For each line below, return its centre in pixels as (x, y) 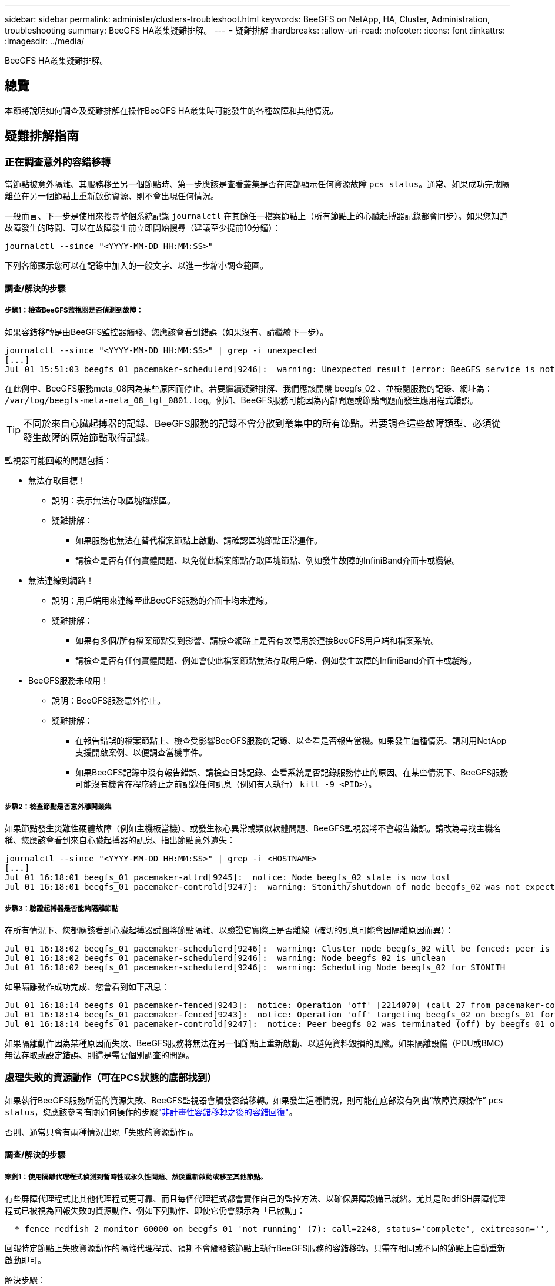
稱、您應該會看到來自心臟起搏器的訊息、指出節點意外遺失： (120, 840)
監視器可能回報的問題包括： (58, 460)
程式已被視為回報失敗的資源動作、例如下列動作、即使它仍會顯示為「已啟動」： (155, 1211)
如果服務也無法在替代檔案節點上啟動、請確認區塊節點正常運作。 (199, 541)
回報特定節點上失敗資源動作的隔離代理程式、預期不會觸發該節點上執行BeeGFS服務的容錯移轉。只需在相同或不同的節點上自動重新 (255, 1248)
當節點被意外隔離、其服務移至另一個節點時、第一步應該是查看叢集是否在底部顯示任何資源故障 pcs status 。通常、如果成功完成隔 (257, 184)
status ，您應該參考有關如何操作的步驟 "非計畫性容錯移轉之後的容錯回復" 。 (151, 1112)
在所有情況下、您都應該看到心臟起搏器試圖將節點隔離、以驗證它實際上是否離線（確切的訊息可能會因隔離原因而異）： (229, 930)
